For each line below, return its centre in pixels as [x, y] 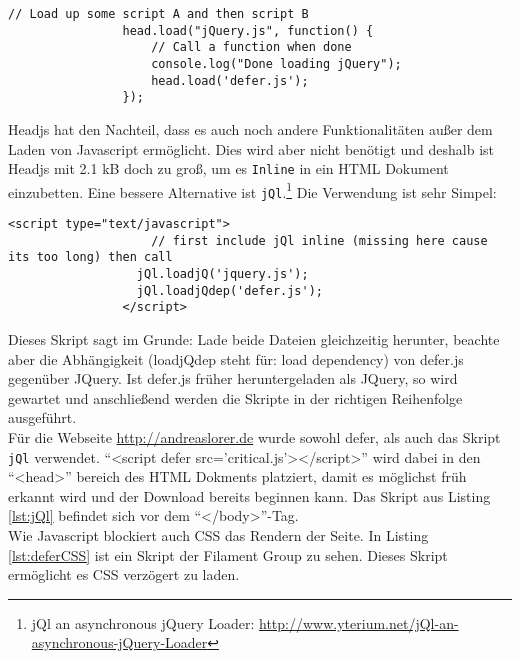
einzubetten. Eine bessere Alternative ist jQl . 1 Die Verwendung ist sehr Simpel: [252, 190]
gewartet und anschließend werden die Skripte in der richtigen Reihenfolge [235, 397]
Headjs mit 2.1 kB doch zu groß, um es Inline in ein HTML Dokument [228, 168]
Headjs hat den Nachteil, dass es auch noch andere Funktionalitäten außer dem [250, 128]
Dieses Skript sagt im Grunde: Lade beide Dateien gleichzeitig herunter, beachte [254, 339]
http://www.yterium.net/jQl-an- [359, 622]
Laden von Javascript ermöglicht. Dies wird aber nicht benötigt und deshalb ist [251, 148]
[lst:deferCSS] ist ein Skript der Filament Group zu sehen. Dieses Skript [228, 554]
